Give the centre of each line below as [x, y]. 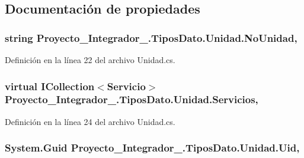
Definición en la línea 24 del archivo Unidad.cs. [90, 121]
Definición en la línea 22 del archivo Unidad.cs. [90, 60]
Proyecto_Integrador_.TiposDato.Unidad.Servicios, [132, 99]
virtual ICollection [50, 86]
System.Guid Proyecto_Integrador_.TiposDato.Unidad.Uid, [152, 148]
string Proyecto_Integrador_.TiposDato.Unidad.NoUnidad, [151, 37]
